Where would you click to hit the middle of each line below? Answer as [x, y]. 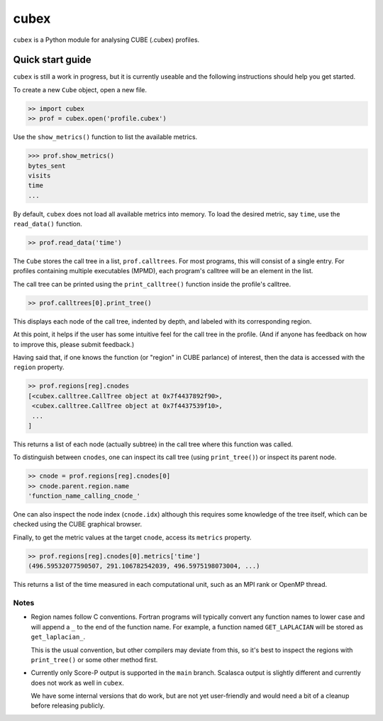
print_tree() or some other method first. [94, 659]
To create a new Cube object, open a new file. [80, 89]
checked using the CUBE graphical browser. [77, 524]
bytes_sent [47, 166]
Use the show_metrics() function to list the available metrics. [105, 137]
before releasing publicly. [68, 705]
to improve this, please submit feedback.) [74, 344]
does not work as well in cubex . [77, 683]
